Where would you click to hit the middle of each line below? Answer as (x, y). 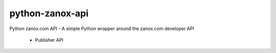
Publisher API (49, 40)
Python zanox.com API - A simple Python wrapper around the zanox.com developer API (102, 29)
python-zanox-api (49, 13)
